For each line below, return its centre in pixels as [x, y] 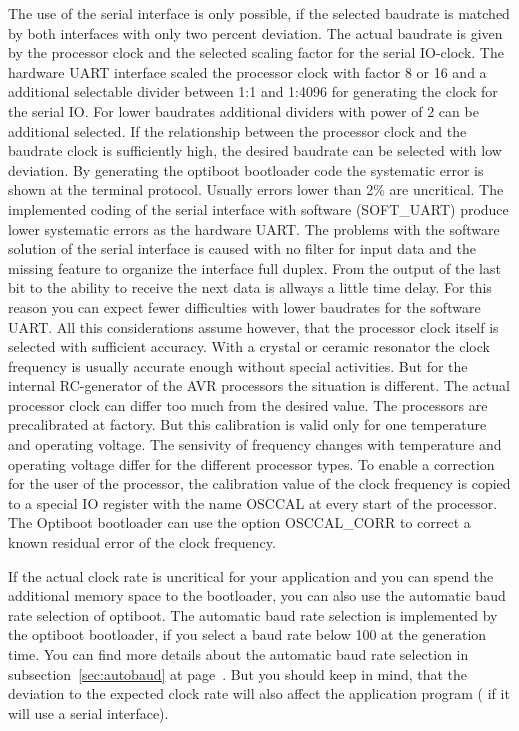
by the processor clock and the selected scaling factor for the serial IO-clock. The [256, 52]
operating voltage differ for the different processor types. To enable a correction [251, 463]
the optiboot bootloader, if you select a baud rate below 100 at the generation [247, 634]
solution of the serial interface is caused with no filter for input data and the [242, 248]
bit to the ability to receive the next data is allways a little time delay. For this [250, 287]
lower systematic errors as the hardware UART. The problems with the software [254, 228]
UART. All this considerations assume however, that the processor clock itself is [253, 326]
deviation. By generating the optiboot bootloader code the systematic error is [246, 169]
